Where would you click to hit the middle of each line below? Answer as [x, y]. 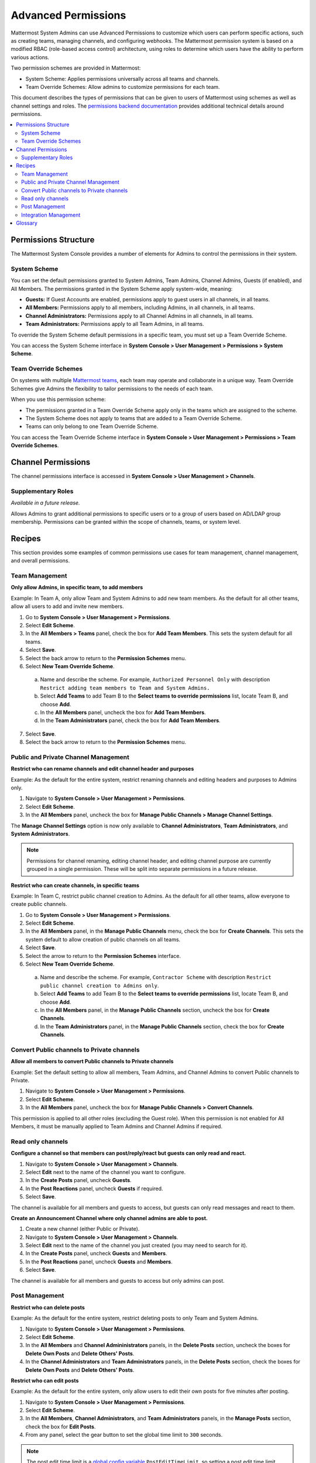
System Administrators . [40, 833]
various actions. [30, 57]
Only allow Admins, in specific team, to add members [77, 588]
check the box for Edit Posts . [61, 1426]
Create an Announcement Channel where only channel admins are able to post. [109, 1218]
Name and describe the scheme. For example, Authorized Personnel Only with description [155, 679]
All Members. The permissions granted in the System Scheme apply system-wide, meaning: [122, 289]
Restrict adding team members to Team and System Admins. [125, 688]
